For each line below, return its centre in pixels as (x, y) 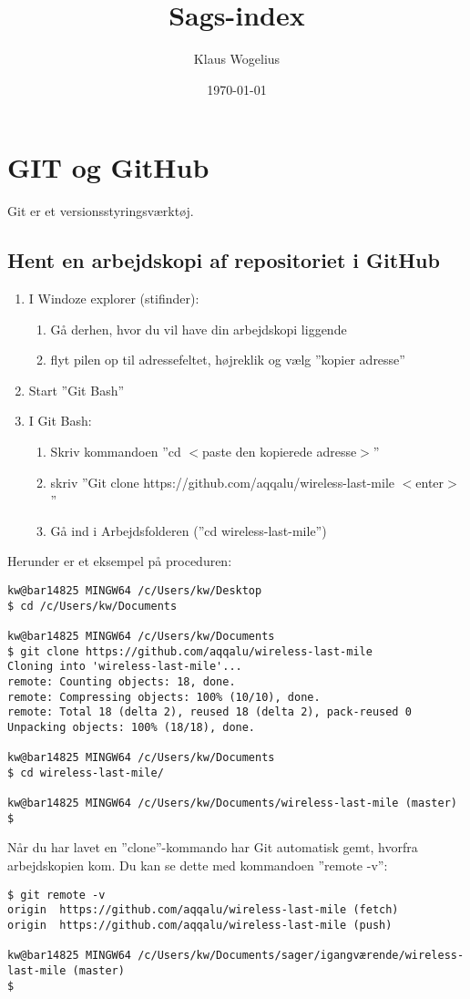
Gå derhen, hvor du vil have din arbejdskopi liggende (199, 329)
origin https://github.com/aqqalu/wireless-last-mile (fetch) (203, 910)
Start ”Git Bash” (77, 390)
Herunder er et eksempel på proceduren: (120, 561)
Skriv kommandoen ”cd (116, 452)
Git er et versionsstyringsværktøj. (101, 211)
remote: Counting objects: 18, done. (122, 681)
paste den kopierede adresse (280, 452)
